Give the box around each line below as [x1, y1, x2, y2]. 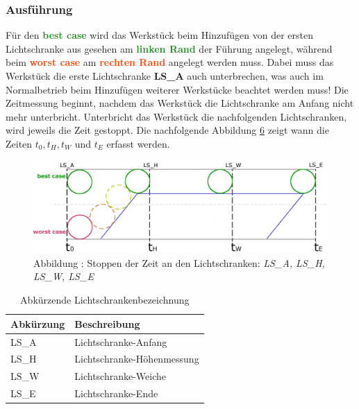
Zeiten [6, 136, 33, 150]
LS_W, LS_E [33, 269, 94, 284]
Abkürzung [10, 316, 65, 331]
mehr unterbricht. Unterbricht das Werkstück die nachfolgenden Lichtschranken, [6, 109, 347, 123]
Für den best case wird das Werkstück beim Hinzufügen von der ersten [6, 28, 313, 42]
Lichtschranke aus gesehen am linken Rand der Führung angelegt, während [6, 41, 333, 55]
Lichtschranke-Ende [74, 386, 158, 401]
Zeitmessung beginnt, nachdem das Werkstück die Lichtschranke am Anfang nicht [6, 96, 354, 110]
